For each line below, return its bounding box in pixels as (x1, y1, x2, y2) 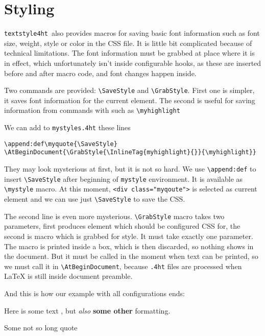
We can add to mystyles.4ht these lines (4, 122, 131, 133)
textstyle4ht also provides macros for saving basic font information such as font (4, 28, 260, 38)
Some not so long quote (4, 322, 78, 333)
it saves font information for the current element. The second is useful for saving (4, 94, 255, 105)
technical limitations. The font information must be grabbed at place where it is (4, 47, 255, 58)
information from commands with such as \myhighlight (4, 105, 180, 115)
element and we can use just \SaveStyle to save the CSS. (4, 194, 185, 204)
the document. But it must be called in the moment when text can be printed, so (4, 251, 258, 261)
